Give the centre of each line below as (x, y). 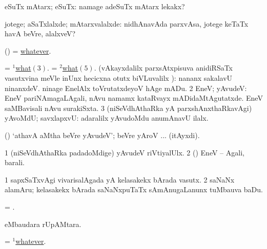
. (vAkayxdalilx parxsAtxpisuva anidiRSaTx (163, 68)
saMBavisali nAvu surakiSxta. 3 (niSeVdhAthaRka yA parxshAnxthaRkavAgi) (128, 108)
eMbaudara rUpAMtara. (43, 224)
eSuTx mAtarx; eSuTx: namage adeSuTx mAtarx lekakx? (95, 6)
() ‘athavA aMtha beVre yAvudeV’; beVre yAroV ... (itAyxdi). (102, 135)
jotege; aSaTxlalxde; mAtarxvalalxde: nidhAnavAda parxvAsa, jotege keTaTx (127, 23)
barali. (15, 162)
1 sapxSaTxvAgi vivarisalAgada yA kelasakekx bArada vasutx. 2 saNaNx (120, 179)
